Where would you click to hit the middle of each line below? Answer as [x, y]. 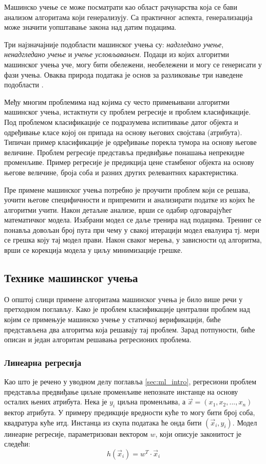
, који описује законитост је [198, 433]
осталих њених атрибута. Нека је [56, 402]
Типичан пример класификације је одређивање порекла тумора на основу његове [130, 142]
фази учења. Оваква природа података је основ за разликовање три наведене [123, 74]
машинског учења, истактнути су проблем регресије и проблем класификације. [128, 112]
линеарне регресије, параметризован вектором [76, 433]
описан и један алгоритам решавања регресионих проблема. [98, 339]
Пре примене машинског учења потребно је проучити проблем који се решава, [127, 189]
